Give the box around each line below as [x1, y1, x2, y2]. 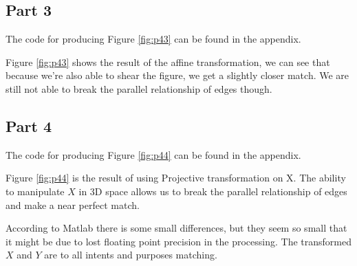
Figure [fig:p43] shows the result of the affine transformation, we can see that [6, 54, 330, 69]
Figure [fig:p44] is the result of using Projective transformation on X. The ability [6, 170, 346, 185]
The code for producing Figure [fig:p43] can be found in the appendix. [6, 32, 301, 46]
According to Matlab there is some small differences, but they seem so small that [6, 221, 347, 235]
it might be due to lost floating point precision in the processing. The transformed [6, 234, 352, 248]
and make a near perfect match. [6, 197, 140, 212]
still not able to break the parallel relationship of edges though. [6, 81, 272, 96]
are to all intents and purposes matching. [44, 247, 217, 262]
